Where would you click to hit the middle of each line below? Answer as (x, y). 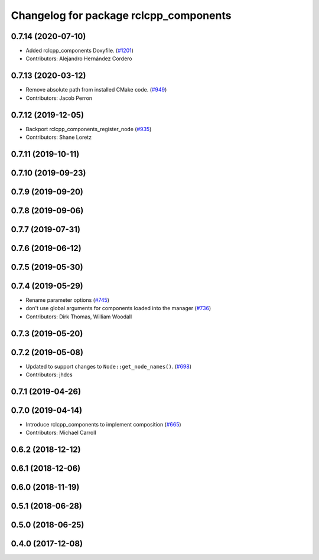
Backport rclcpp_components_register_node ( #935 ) (89, 129)
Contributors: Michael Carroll (61, 433)
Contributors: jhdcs (49, 375)
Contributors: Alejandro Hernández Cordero (79, 58)
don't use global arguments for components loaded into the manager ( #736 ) (118, 308)
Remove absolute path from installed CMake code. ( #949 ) (96, 90)
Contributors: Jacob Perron (59, 98)
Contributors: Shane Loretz (58, 137)
